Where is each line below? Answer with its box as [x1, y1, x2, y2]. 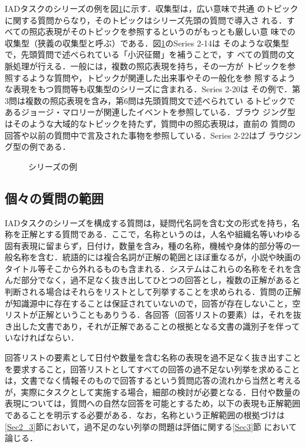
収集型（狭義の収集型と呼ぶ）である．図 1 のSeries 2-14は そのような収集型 [5, 36, 289, 49]
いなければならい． [5, 331, 79, 344]
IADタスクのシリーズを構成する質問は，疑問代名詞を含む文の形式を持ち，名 [5, 216, 300, 228]
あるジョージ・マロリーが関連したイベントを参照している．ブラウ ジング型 [5, 106, 295, 118]
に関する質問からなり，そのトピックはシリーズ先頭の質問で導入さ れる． [5, 14, 287, 26]
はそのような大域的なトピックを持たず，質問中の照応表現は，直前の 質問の [5, 117, 295, 129]
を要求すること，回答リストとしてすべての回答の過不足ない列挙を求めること [5, 362, 300, 375]
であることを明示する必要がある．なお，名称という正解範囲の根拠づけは [5, 409, 285, 421]
